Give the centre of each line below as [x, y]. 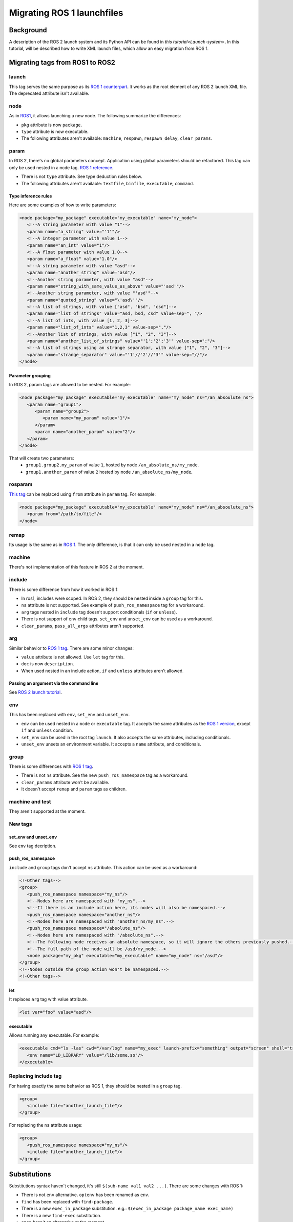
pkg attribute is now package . [52, 125]
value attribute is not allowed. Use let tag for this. [73, 657]
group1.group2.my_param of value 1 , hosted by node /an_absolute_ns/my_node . [112, 465]
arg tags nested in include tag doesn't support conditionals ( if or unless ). [99, 612]
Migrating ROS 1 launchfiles [66, 13]
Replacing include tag [35, 1076]
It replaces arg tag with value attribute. [48, 999]
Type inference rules [31, 196]
